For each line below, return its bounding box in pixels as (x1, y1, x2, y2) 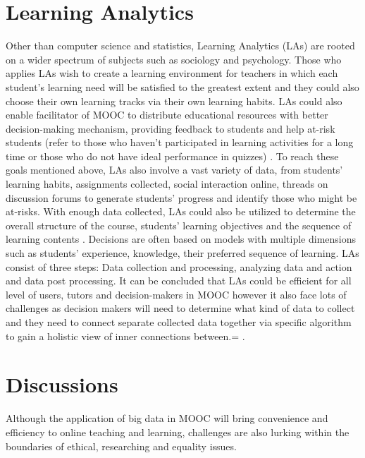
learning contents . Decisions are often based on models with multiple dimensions (6, 231, 357, 246)
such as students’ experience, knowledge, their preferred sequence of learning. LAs (6, 246, 359, 260)
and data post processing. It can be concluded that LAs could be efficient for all (6, 273, 352, 288)
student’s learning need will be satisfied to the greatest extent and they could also (6, 79, 359, 94)
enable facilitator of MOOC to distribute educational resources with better (6, 107, 328, 122)
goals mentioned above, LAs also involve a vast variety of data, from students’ (6, 162, 343, 177)
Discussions (6, 370, 118, 399)
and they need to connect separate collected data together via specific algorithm (6, 315, 352, 329)
